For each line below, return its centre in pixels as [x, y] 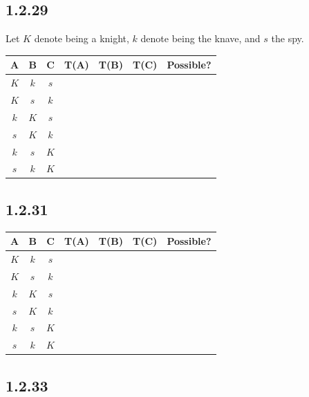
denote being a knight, [82, 38]
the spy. [288, 38]
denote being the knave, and [200, 38]
